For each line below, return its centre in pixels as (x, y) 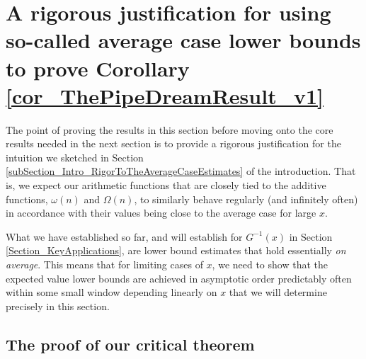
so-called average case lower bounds (183, 40)
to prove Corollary (98, 68)
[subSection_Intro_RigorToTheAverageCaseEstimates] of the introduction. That (181, 171)
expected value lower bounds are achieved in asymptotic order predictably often (179, 278)
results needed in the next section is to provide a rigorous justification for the (173, 143)
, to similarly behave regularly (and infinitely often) (246, 199)
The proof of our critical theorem (130, 344)
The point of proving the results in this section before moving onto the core (170, 129)
